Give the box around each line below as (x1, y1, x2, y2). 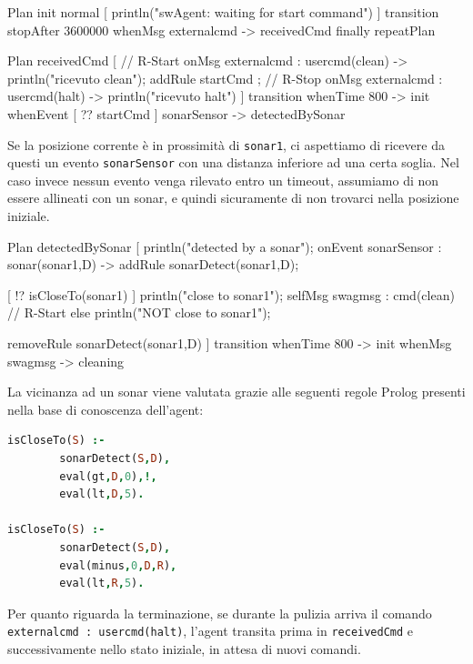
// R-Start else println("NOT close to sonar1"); (7, 303, 271, 322)
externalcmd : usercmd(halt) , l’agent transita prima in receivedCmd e (7, 621, 414, 640)
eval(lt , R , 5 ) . (59, 577, 145, 590)
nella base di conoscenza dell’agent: (7, 399, 204, 418)
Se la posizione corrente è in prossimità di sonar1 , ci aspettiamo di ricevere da (7, 135, 445, 154)
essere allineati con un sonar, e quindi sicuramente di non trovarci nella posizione (7, 188, 459, 207)
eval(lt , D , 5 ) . (59, 488, 145, 501)
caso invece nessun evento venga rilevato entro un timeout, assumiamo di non (7, 170, 439, 189)
